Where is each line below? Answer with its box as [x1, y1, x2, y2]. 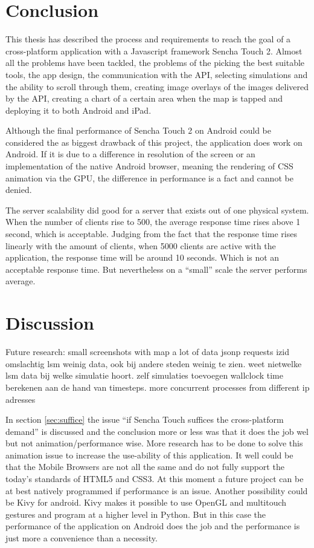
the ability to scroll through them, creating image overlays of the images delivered [5, 80, 309, 93]
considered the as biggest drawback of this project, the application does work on [5, 135, 303, 148]
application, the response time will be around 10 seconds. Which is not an [5, 251, 280, 264]
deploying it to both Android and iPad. [5, 103, 152, 116]
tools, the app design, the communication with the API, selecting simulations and [5, 68, 308, 80]
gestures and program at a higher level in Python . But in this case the [5, 507, 266, 520]
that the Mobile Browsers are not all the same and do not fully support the [5, 460, 284, 473]
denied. [5, 183, 32, 196]
